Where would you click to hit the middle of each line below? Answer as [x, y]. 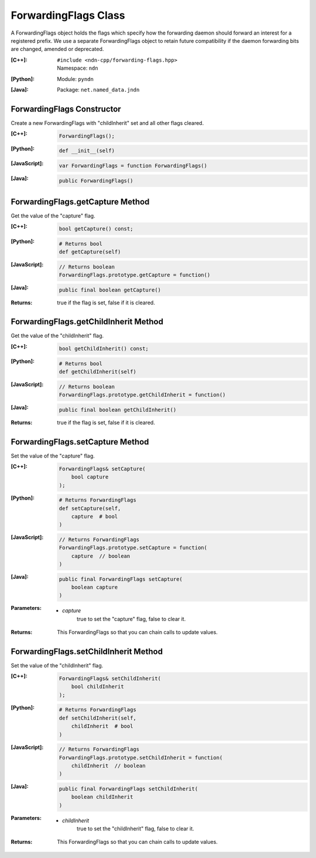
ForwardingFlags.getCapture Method [80, 201]
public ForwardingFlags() [96, 181]
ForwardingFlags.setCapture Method [80, 442]
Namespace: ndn [78, 68]
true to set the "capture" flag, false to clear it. [131, 619]
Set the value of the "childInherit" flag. [57, 666]
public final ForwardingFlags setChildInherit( [128, 789]
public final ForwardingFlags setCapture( [121, 579]
